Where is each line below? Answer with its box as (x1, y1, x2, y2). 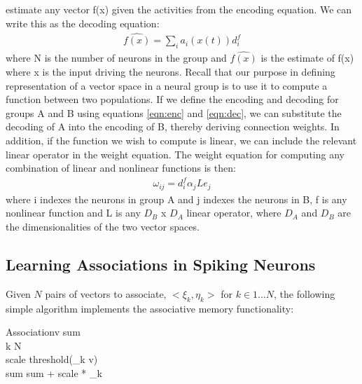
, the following (274, 286, 335, 301)
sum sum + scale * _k (6, 365, 102, 380)
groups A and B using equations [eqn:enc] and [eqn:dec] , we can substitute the (6, 105, 342, 120)
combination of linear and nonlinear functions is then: (6, 160, 236, 175)
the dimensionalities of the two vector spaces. (6, 219, 200, 233)
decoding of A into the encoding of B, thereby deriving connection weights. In (6, 119, 340, 134)
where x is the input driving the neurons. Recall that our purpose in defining (6, 64, 335, 79)
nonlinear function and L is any (6, 205, 141, 220)
